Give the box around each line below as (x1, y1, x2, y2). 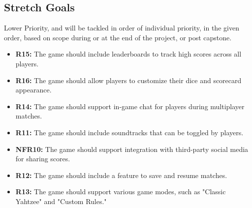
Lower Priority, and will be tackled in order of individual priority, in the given (4, 23, 239, 33)
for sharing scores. (15, 153, 70, 164)
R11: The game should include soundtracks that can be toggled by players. (15, 127, 244, 137)
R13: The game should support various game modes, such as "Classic (15, 186, 226, 197)
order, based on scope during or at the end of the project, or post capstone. (4, 32, 232, 42)
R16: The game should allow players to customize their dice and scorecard (15, 75, 242, 85)
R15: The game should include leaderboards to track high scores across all (15, 49, 242, 59)
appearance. (15, 85, 52, 95)
